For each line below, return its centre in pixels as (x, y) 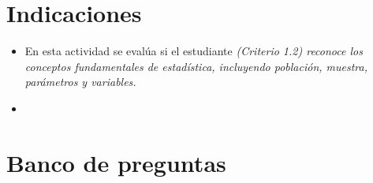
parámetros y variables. (80, 82)
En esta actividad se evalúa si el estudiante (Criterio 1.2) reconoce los (194, 51)
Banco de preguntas (116, 162)
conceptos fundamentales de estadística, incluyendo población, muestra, (196, 66)
